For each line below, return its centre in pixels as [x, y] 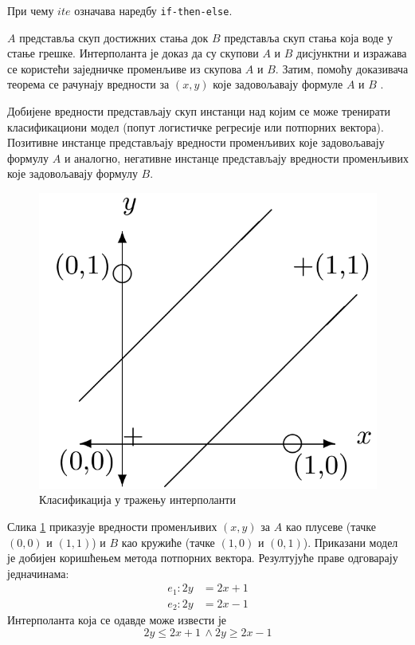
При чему [31, 10]
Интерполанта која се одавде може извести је [117, 620]
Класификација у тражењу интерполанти [137, 499]
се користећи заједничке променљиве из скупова [125, 68]
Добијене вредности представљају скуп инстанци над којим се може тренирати [199, 111]
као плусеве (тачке [331, 526]
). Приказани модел [350, 542]
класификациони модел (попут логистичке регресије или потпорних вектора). [196, 126]
